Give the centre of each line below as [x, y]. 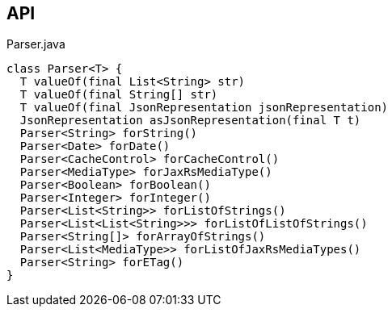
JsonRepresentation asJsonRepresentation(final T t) [190, 121]
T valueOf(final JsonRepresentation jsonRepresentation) [204, 108]
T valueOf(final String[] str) [119, 95]
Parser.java [36, 44]
